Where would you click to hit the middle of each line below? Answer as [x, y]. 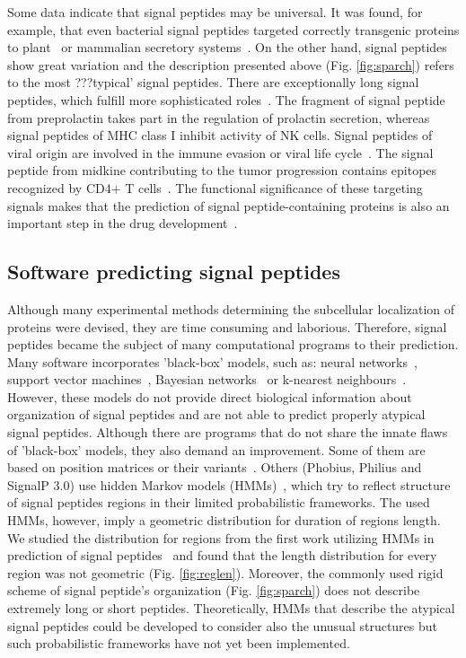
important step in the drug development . [123, 223]
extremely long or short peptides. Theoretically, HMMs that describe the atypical [231, 608]
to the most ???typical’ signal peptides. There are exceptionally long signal [213, 82]
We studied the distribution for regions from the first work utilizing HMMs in [221, 537]
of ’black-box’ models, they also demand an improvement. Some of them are [216, 449]
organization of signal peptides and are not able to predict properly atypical [216, 414]
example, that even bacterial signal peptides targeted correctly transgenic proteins [233, 29]
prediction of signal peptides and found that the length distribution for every [222, 555]
